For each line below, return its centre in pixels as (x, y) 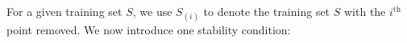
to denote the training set (267, 11)
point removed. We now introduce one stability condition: (149, 30)
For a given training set (64, 11)
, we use (152, 11)
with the (365, 11)
